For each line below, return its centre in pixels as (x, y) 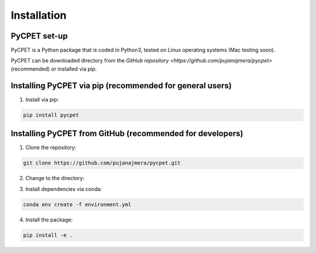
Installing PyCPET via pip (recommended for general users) (121, 86)
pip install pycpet (51, 115)
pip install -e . (48, 235)
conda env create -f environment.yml (77, 204)
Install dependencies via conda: (64, 189)
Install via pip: (42, 99)
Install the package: (49, 220)
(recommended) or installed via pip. (54, 69)
